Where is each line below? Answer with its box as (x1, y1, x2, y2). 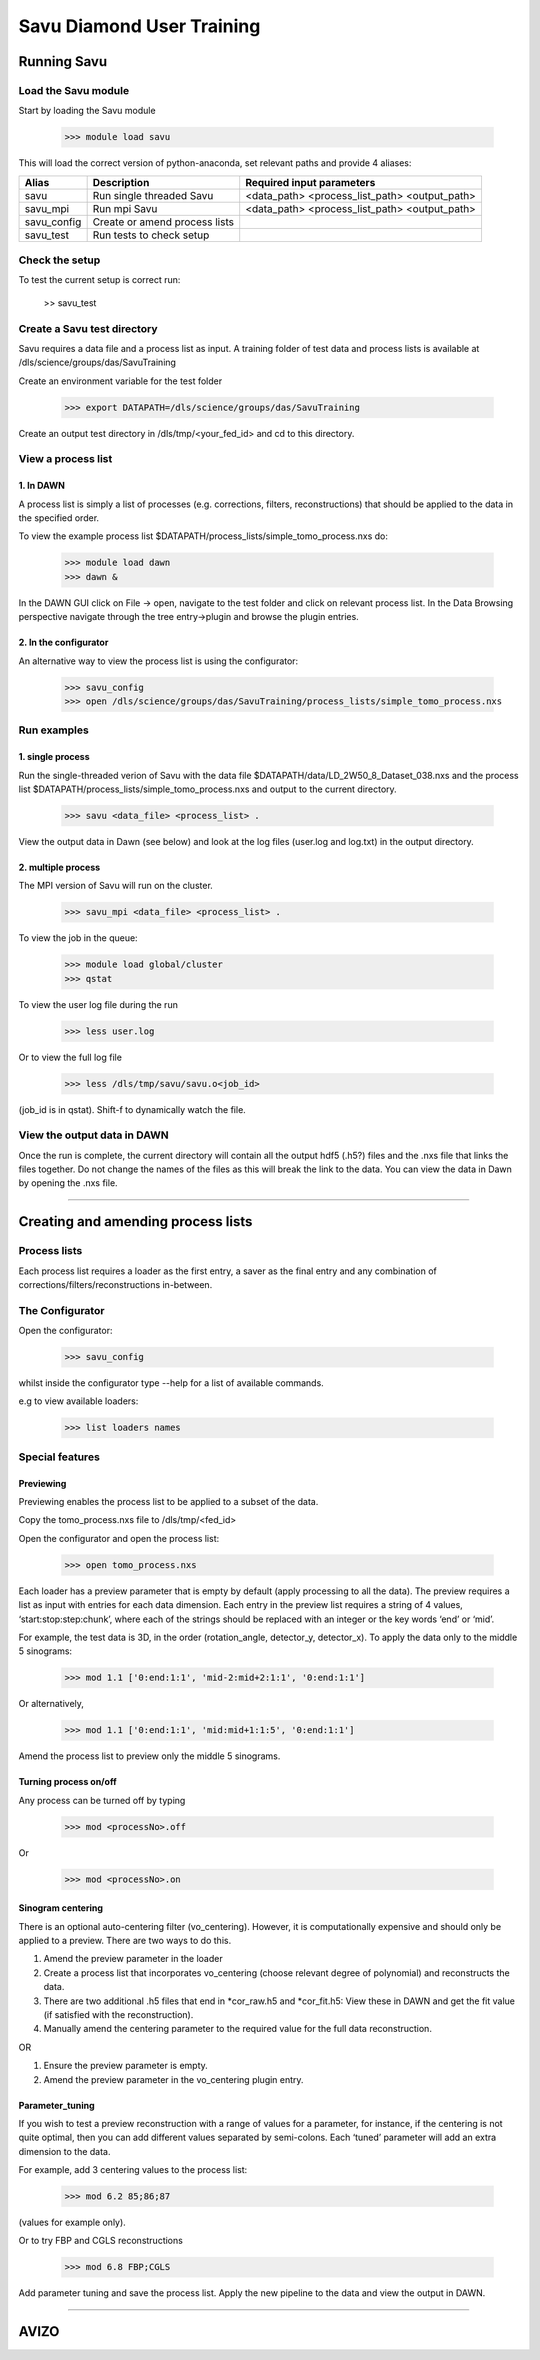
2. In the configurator (18, 636, 109, 649)
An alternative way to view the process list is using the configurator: (18, 655, 299, 667)
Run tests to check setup (92, 228, 210, 242)
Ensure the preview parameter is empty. (43, 2060, 209, 2072)
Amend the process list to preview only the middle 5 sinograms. (18, 1750, 281, 1762)
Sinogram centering (18, 1902, 104, 1914)
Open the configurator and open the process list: (18, 1532, 220, 1544)
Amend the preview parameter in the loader (43, 1953, 224, 1965)
